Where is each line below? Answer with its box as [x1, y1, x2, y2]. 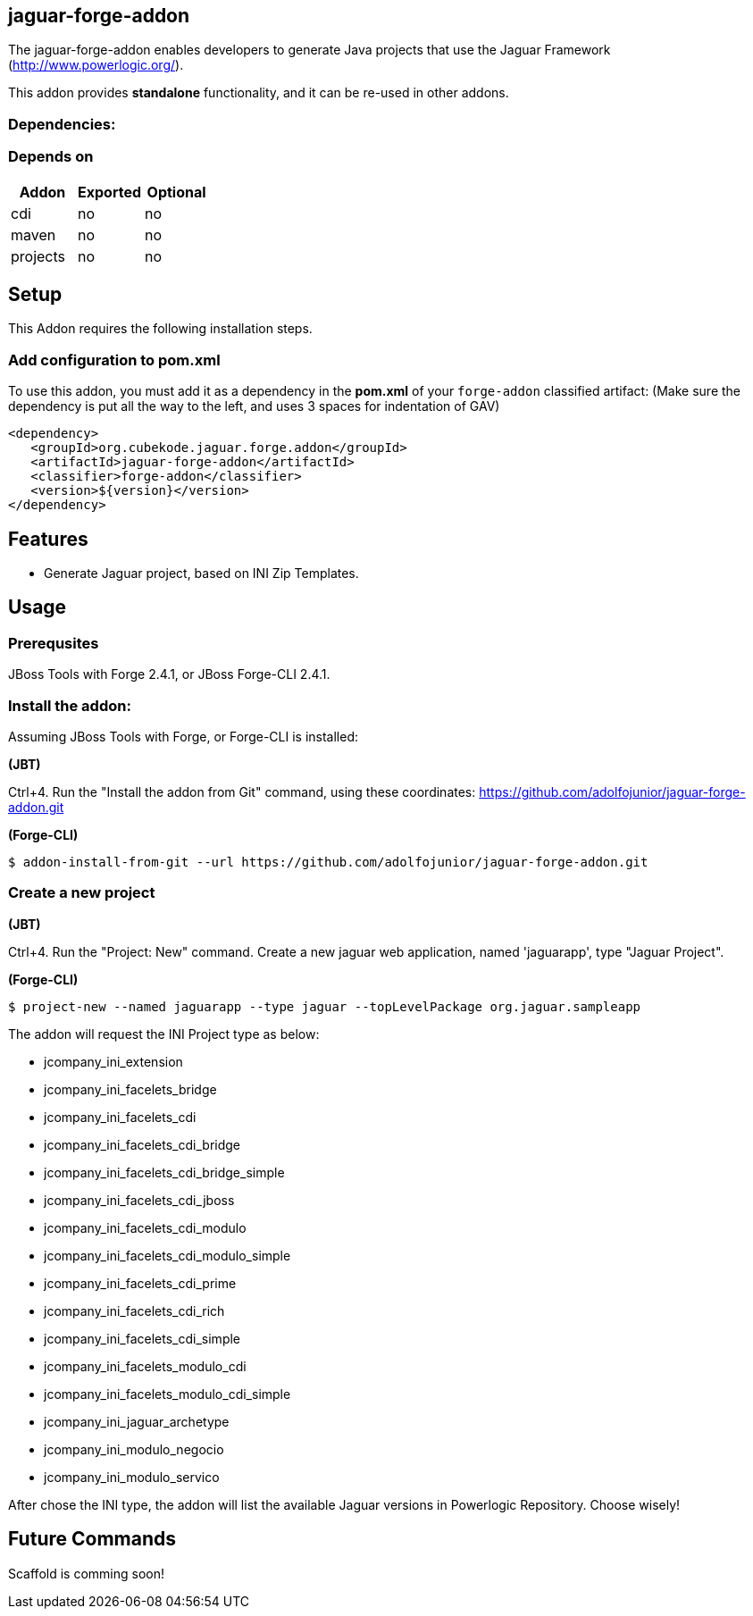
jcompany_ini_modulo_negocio [44, 1441, 224, 1457]
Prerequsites [8, 633, 99, 652]
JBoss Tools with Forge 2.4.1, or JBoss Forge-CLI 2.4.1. [8, 666, 330, 682]
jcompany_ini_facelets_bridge [44, 1081, 217, 1097]
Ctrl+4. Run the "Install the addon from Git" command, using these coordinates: [8, 783, 476, 800]
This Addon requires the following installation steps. [8, 321, 313, 337]
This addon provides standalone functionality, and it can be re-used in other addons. [8, 85, 509, 101]
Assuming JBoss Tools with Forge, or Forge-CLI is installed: [8, 728, 358, 744]
